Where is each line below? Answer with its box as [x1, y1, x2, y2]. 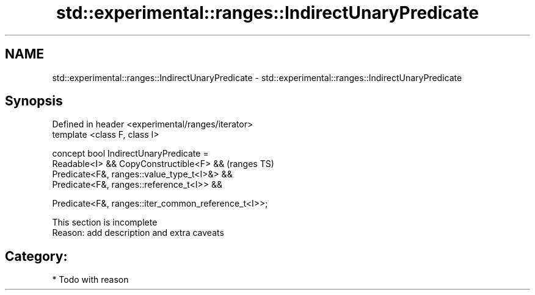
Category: [5, 248, 68, 264]
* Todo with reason [52, 274, 129, 285]
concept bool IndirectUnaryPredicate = [52, 148, 209, 159]
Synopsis [5, 93, 63, 109]
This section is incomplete [52, 217, 158, 228]
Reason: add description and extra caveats [52, 227, 224, 238]
